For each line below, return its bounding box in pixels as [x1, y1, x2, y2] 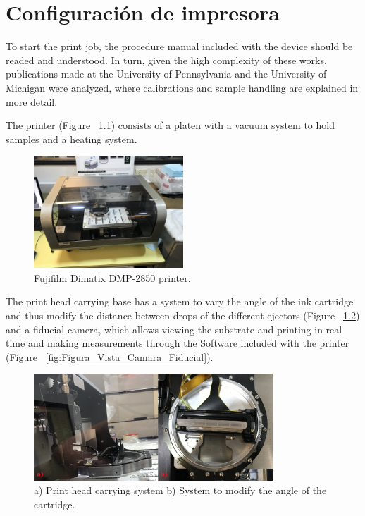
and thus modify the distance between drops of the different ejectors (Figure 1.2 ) [6, 308, 360, 323]
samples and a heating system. [6, 131, 137, 146]
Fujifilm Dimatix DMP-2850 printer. [34, 270, 191, 285]
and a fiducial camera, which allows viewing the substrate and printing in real [6, 321, 342, 336]
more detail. [6, 94, 58, 109]
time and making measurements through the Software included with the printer [6, 336, 349, 350]
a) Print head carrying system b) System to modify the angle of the [34, 483, 327, 498]
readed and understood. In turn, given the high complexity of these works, [6, 52, 327, 67]
